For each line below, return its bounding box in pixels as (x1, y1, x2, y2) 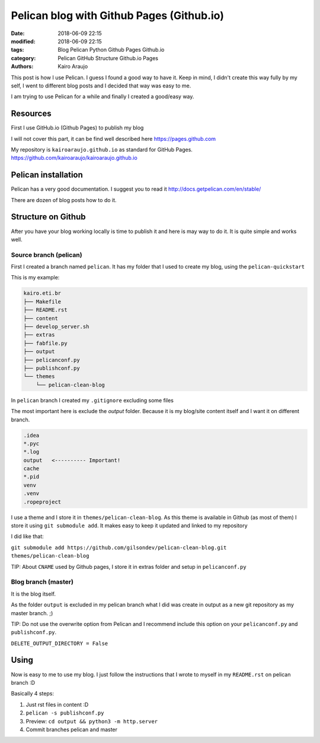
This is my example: (11, 274, 60, 281)
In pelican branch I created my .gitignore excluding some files (11, 396, 174, 404)
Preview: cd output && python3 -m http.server (25, 717, 158, 725)
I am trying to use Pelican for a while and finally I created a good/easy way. (11, 93, 194, 100)
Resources (11, 109, 52, 119)
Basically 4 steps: (11, 690, 55, 697)
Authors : (11, 63, 34, 70)
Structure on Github (11, 212, 86, 222)
